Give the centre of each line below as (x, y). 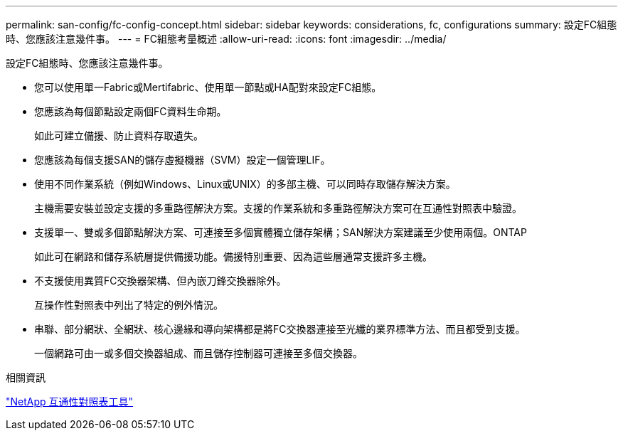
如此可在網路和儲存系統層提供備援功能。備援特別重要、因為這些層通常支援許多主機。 (233, 256)
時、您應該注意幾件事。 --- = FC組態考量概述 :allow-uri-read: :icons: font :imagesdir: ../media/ (226, 39)
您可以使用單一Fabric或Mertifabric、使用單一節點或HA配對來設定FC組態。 (208, 87)
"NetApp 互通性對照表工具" (70, 402)
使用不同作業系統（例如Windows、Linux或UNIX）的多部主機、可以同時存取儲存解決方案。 (245, 184)
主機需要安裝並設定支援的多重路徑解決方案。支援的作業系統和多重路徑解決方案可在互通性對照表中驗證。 (278, 208)
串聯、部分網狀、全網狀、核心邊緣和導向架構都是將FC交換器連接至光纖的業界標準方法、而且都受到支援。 (280, 329)
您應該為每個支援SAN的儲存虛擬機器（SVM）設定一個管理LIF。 (182, 160)
